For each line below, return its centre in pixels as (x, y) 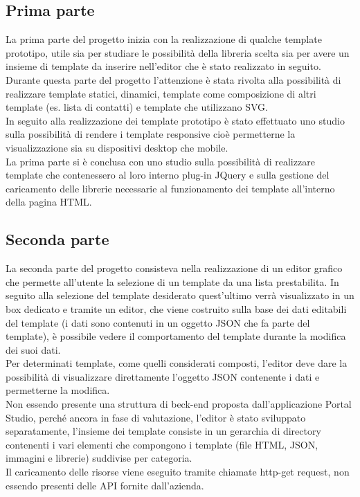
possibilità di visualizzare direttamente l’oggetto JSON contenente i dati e (163, 376)
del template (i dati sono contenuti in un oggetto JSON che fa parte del (158, 322)
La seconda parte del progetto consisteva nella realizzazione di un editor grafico (174, 268)
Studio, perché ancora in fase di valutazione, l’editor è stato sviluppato (156, 417)
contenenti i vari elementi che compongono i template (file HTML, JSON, (162, 444)
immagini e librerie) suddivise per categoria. (99, 458)
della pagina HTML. (49, 202)
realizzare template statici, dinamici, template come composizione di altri (161, 93)
